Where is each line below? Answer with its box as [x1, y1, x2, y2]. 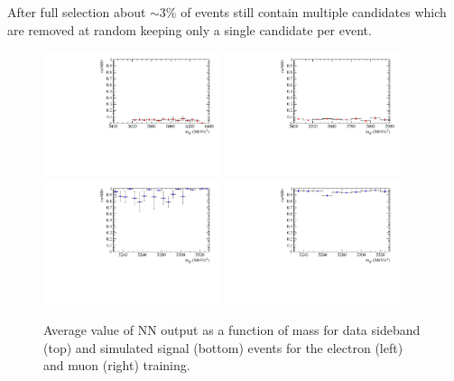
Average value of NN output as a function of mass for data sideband [43, 321, 421, 339]
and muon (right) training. [43, 356, 190, 375]
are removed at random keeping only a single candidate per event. [7, 20, 372, 39]
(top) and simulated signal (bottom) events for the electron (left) [43, 338, 403, 357]
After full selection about [7, 3, 146, 21]
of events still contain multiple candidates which [181, 3, 447, 21]
